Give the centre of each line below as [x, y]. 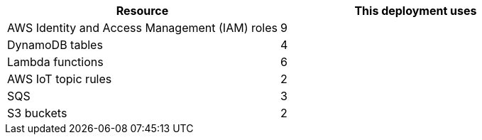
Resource [142, 11]
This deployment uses [416, 11]
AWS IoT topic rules [60, 79]
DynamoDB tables [55, 45]
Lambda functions [55, 62]
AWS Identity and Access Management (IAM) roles [142, 28]
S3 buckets [37, 113]
